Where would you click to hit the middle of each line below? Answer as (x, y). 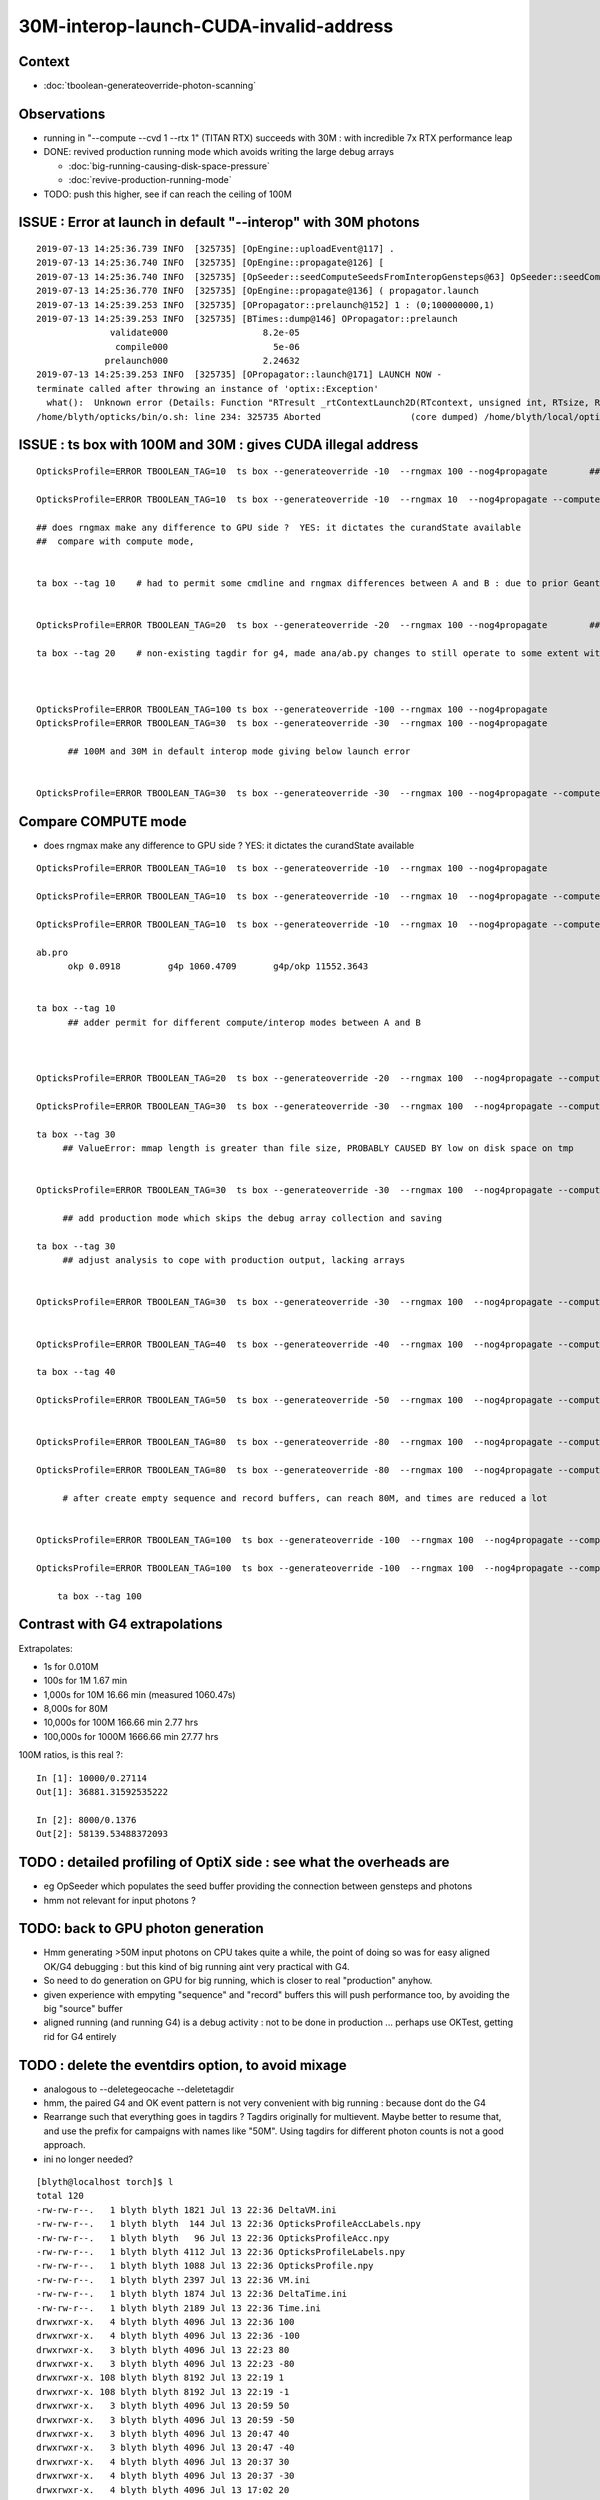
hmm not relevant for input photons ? (120, 1900)
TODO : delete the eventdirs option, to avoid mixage (182, 2065)
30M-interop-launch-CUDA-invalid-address (206, 26)
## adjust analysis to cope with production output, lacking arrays (234, 1260)
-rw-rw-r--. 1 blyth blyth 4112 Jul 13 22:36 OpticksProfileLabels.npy (221, 2251)
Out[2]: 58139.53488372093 (102, 1834)
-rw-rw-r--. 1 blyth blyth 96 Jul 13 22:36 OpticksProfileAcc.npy (213, 2238)
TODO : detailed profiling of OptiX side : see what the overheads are (234, 1862)
